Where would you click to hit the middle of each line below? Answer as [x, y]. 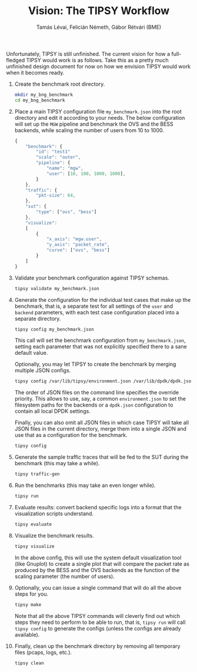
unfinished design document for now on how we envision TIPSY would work [98, 66]
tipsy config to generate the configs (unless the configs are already [98, 628]
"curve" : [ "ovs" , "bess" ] [78, 250]
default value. [31, 353]
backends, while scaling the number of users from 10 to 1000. [89, 130]
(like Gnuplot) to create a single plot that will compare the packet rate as [102, 564]
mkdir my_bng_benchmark [44, 95]
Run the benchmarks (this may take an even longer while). [85, 485]
